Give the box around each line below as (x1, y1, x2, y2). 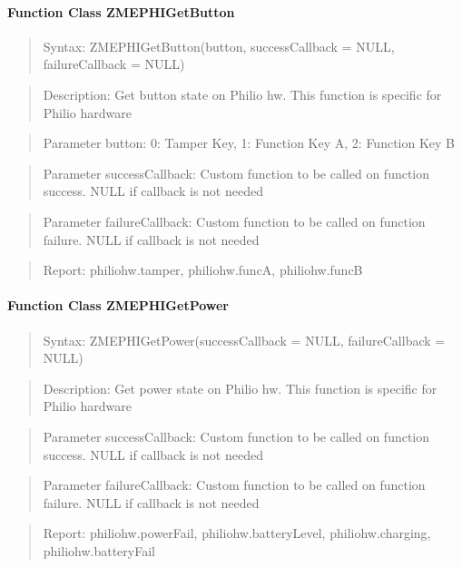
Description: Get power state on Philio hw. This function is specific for (43, 378, 437, 397)
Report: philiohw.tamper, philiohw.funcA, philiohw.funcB (43, 260, 363, 279)
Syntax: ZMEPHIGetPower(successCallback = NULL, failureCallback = (43, 330, 446, 349)
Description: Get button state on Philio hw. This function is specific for (43, 84, 442, 103)
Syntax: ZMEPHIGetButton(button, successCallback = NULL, (43, 36, 395, 55)
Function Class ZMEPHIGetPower (7, 296, 229, 315)
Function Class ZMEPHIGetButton (7, 2, 235, 21)
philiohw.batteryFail (43, 541, 155, 560)
